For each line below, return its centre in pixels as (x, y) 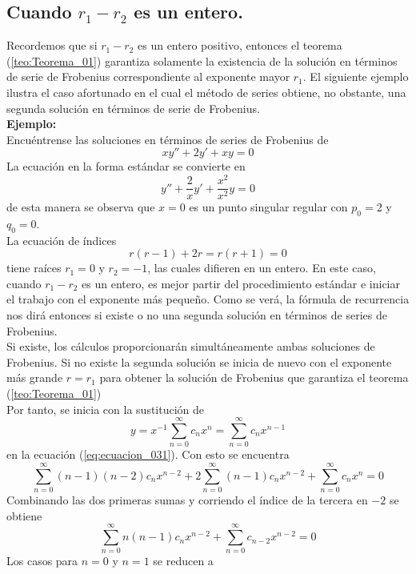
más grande (35, 377)
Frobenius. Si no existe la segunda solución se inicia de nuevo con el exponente (199, 361)
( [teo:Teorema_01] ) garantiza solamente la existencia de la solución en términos (202, 60)
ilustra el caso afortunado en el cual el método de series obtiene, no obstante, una (206, 92)
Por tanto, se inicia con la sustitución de (106, 409)
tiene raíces (34, 268)
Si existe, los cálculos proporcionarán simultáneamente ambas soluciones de (191, 346)
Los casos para (42, 561)
